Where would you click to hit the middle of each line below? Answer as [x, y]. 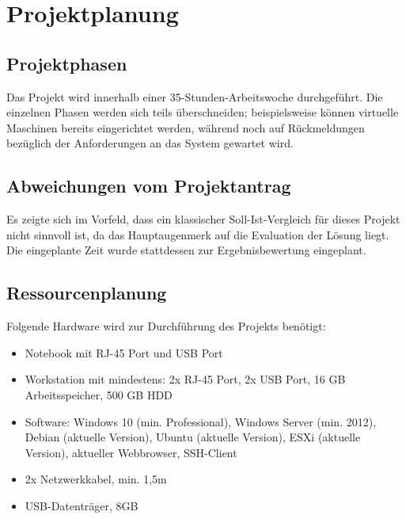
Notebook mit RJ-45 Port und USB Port [124, 352]
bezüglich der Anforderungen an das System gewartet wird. [150, 143]
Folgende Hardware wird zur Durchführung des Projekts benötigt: [166, 326]
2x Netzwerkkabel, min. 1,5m [96, 479]
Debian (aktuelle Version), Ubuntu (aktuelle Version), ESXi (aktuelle [193, 437]
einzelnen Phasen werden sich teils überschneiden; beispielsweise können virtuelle [203, 112]
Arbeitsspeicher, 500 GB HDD [99, 394]
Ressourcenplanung [87, 293]
